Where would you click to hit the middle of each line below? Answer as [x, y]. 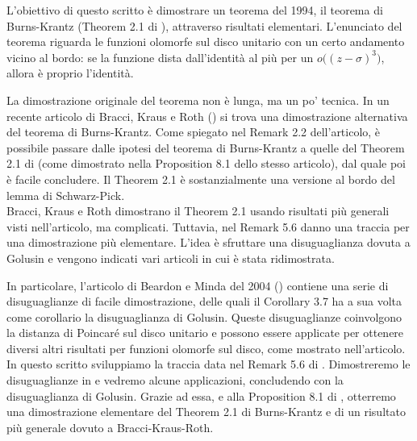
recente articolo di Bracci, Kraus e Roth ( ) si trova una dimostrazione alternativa [207, 116]
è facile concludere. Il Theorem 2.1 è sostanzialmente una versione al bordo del [201, 179]
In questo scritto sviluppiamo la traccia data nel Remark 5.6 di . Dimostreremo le [208, 364]
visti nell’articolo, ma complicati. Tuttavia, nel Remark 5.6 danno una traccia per [208, 226]
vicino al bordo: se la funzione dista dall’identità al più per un [160, 57]
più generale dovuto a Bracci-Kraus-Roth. [110, 427]
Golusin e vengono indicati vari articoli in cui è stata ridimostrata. [171, 258]
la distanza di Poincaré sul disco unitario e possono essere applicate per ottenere [205, 333]
